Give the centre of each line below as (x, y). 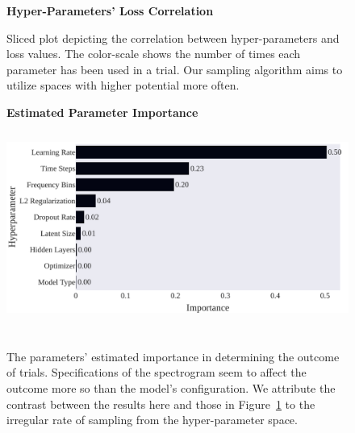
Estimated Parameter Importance (102, 112)
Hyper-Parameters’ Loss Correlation (110, 10)
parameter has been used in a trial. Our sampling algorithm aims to (175, 69)
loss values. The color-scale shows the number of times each (154, 54)
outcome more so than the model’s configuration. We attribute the (171, 387)
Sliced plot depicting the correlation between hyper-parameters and (173, 37)
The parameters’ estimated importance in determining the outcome (173, 356)
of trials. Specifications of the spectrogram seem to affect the (157, 372)
